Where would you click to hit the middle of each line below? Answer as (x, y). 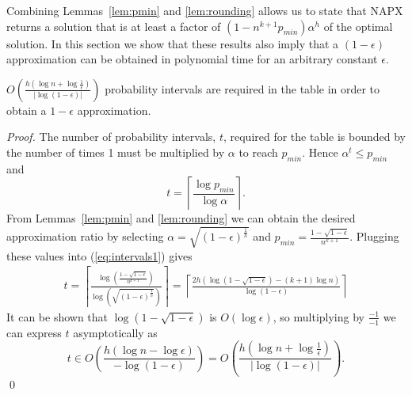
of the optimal (358, 26)
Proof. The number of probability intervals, (111, 137)
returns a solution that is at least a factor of (114, 26)
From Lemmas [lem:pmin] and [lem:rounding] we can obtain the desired (181, 218)
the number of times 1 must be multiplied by (116, 152)
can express (34, 332)
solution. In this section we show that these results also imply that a (173, 43)
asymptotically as (115, 332)
